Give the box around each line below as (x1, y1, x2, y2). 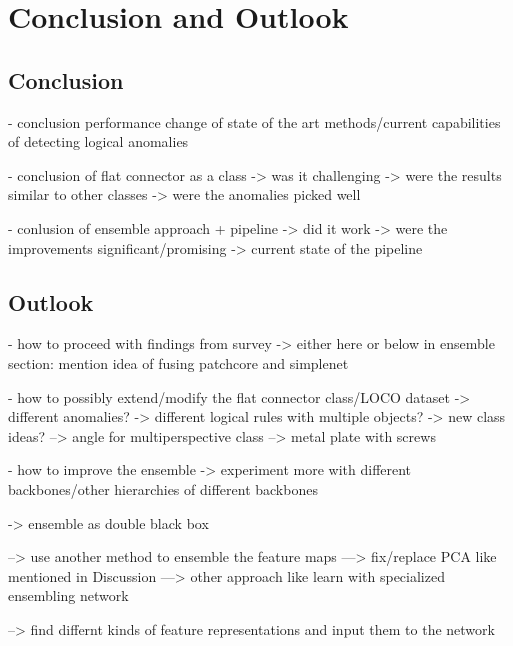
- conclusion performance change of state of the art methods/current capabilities (8, 111, 501, 132)
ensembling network (8, 585, 129, 606)
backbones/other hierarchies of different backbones (8, 478, 318, 499)
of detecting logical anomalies (8, 131, 189, 152)
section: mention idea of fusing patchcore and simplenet (8, 352, 349, 373)
